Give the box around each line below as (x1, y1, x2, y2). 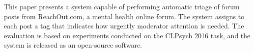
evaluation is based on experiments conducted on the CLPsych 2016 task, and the (4, 30, 251, 40)
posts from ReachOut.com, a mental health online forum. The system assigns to (4, 11, 245, 21)
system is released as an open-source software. (4, 40, 142, 50)
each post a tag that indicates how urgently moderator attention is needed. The (4, 21, 244, 31)
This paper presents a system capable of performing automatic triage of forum (4, 1, 240, 11)
